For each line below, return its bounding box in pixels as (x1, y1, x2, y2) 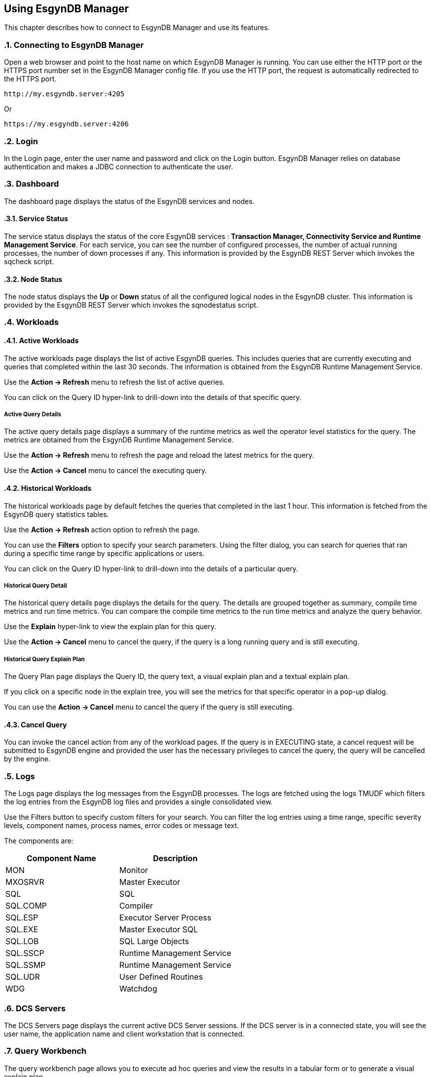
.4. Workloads (4, 317, 59, 327)
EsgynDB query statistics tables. (4, 510, 109, 519)
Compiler (119, 901, 153, 911)
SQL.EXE (5, 924, 38, 935)
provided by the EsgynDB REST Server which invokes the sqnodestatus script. (4, 301, 258, 310)
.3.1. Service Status (4, 214, 68, 223)
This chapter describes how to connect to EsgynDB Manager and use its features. (4, 23, 270, 32)
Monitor (119, 865, 148, 876)
